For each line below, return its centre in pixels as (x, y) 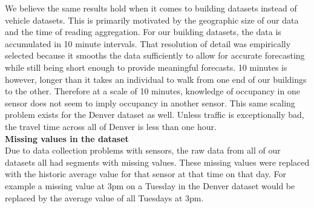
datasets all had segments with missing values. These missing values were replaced (157, 162)
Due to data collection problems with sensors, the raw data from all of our (143, 150)
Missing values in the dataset (67, 138)
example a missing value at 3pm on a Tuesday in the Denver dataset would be (150, 185)
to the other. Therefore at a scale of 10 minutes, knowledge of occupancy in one (152, 91)
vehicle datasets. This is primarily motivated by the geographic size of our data (152, 20)
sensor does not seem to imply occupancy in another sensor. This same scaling (150, 102)
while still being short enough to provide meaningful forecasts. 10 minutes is (146, 67)
